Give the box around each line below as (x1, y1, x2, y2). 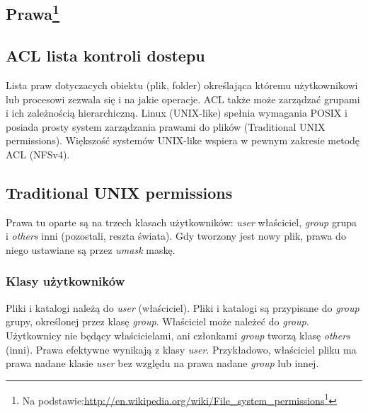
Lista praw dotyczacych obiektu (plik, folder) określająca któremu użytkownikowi (6, 77, 358, 92)
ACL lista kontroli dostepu (6, 45, 205, 66)
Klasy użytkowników (6, 272, 125, 290)
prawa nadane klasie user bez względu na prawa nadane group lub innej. (6, 356, 319, 371)
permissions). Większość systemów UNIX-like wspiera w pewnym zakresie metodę (6, 133, 360, 148)
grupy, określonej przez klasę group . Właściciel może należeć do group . (6, 314, 309, 329)
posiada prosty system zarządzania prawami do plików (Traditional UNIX (6, 119, 326, 134)
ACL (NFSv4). (6, 146, 70, 161)
